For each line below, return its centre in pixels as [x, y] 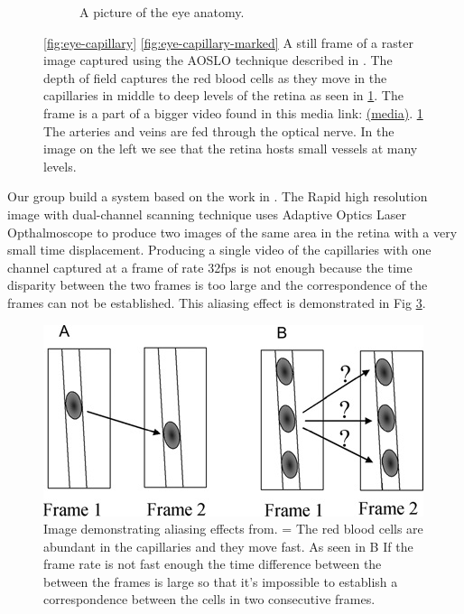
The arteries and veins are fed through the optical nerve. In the [219, 130]
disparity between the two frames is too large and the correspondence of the [218, 285]
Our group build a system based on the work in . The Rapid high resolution [218, 196]
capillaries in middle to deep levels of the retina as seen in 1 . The [223, 95]
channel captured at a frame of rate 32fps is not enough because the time [210, 267]
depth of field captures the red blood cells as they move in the [215, 77]
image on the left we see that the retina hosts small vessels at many [231, 149]
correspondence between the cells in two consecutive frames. [209, 599]
